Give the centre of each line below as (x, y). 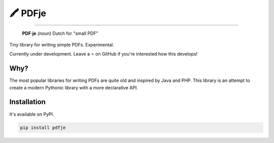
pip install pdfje (43, 127)
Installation (27, 102)
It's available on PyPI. (32, 114)
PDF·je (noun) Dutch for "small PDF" (60, 33)
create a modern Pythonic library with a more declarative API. (74, 87)
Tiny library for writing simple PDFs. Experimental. (62, 44)
